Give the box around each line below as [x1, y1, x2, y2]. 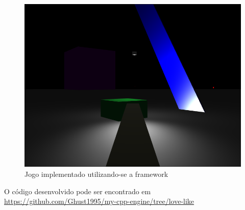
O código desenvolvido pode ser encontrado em [4, 186, 151, 196]
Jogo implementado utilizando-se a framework [24, 169, 168, 179]
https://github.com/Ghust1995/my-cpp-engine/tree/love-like [4, 196, 194, 206]
